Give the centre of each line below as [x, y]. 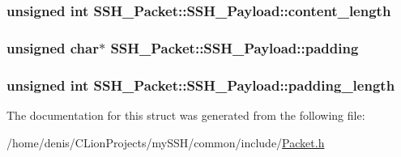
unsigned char [53, 47]
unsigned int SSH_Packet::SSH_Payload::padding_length [201, 85]
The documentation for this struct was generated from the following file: [186, 115]
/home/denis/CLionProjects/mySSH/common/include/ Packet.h [166, 142]
